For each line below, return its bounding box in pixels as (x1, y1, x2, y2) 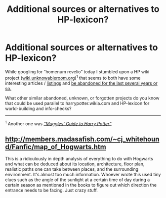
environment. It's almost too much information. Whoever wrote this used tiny (5, 172, 161, 178)
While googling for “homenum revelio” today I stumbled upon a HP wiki (5, 68, 150, 75)
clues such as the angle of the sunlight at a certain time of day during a (5, 177, 150, 183)
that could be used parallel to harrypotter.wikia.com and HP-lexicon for (5, 100, 150, 106)
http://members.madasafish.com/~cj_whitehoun (5, 135, 160, 143)
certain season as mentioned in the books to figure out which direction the (5, 182, 157, 188)
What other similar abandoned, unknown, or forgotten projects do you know (5, 95, 160, 101)
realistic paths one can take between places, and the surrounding (5, 166, 139, 172)
